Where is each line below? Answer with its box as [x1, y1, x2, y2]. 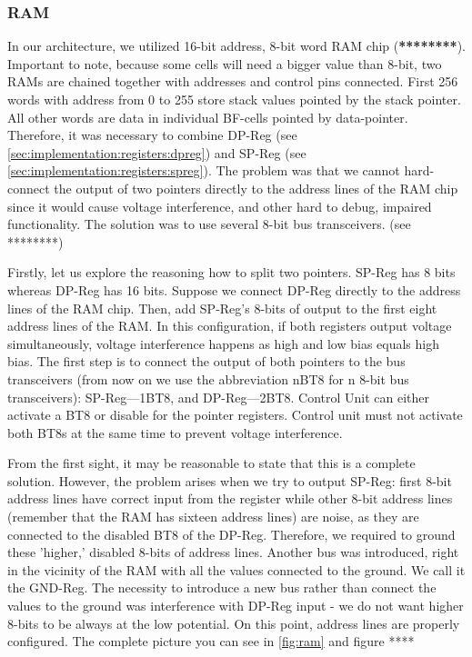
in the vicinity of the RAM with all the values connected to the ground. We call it [7, 560, 466, 579]
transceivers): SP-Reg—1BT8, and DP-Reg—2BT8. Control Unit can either [7, 387, 430, 406]
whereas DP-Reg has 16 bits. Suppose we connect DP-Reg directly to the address [7, 280, 461, 299]
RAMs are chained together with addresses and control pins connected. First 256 [7, 72, 458, 91]
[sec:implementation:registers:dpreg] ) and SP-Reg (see [7, 143, 306, 162]
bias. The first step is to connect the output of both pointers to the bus [7, 352, 406, 371]
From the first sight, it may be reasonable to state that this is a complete [7, 453, 416, 473]
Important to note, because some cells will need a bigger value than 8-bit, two [7, 54, 442, 73]
